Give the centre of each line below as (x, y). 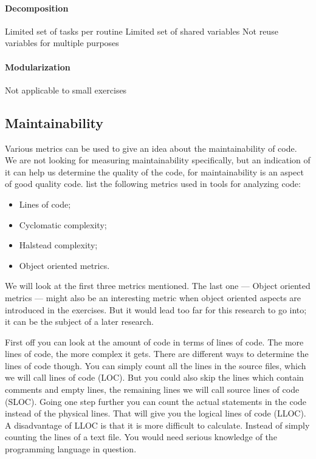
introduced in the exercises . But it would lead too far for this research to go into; (156, 309)
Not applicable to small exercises (66, 90)
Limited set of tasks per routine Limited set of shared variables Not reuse (142, 31)
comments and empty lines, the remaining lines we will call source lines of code (152, 389)
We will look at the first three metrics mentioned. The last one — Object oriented (158, 286)
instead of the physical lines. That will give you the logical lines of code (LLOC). (156, 413)
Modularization (38, 66)
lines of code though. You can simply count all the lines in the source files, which (156, 365)
